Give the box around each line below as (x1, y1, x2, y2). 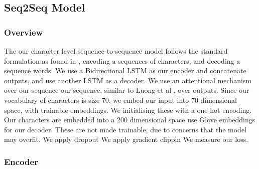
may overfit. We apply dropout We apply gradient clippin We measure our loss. (4, 134, 248, 144)
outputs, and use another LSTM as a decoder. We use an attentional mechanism (4, 75, 251, 85)
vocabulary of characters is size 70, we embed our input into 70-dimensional (4, 94, 237, 105)
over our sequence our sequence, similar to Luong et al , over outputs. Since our (4, 85, 249, 95)
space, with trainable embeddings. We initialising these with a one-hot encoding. (4, 104, 252, 115)
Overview (4, 26, 43, 38)
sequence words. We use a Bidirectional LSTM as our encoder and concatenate (4, 65, 246, 76)
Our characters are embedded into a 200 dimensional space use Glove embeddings (4, 114, 255, 125)
